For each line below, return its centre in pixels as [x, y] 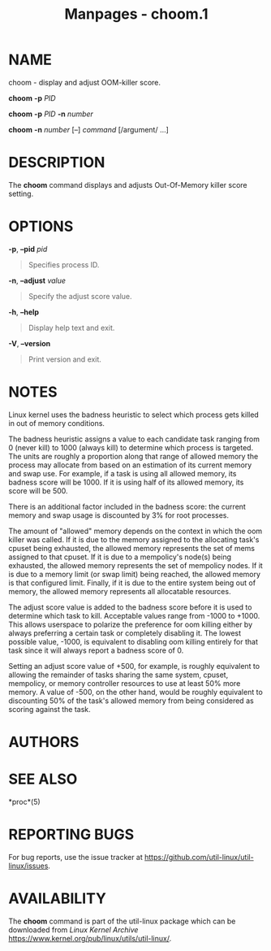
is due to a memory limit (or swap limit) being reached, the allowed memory [135, 574]
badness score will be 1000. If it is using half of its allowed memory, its [126, 482]
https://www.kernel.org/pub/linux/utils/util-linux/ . [90, 938]
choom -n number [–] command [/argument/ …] [88, 129]
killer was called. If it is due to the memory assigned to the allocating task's [134, 539]
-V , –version [30, 343]
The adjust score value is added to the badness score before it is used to [130, 607]
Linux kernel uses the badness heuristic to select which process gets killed [134, 415]
